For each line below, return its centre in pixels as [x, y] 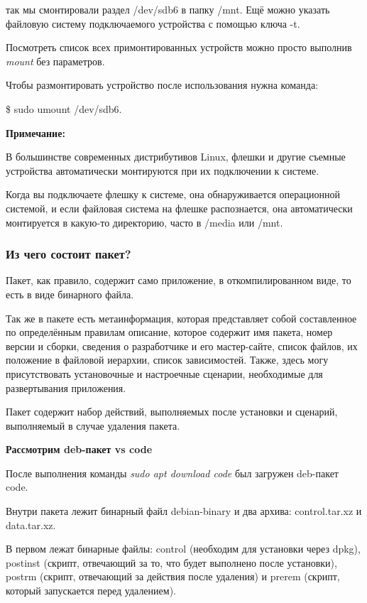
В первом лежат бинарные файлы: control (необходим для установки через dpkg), [183, 549]
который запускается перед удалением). [91, 591]
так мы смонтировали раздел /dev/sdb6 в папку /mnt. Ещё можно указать [168, 9]
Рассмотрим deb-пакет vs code [79, 449]
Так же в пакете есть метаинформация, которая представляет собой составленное [181, 318]
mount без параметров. [55, 61]
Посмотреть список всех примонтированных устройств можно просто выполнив [179, 47]
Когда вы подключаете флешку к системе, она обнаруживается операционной [173, 194]
